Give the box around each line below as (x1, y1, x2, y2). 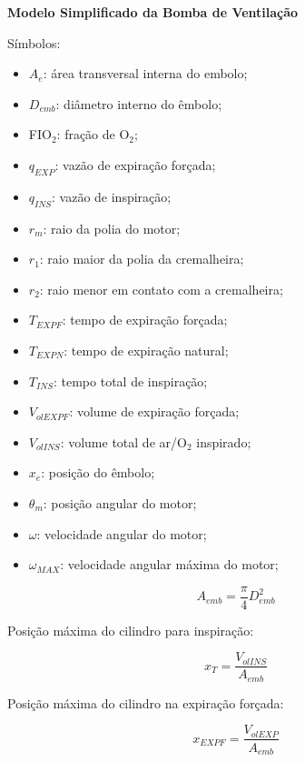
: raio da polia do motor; (43, 218, 181, 237)
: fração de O (56, 125, 130, 144)
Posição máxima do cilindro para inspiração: (7, 620, 254, 639)
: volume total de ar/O (60, 432, 187, 451)
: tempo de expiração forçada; (62, 310, 228, 329)
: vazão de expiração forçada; (54, 155, 216, 174)
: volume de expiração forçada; (69, 402, 240, 421)
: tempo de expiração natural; (64, 340, 229, 359)
